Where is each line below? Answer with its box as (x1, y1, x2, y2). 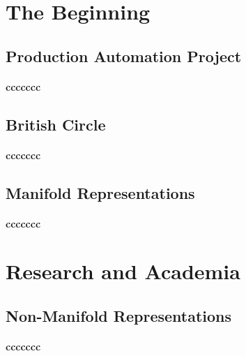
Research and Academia (6, 257, 240, 285)
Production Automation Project (6, 45, 242, 66)
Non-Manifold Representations (6, 305, 232, 327)
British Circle (6, 113, 106, 135)
